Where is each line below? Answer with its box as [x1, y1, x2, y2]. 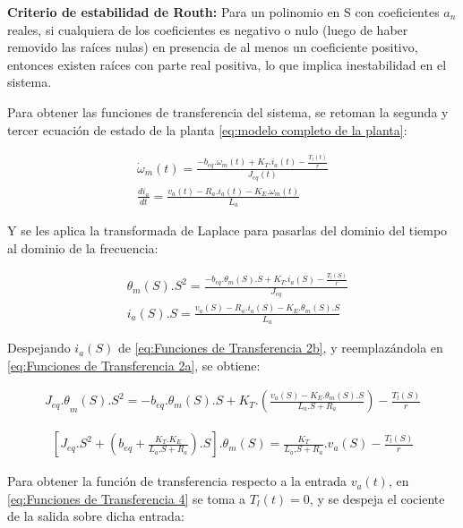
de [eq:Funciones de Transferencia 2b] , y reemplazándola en [117, 338, 443, 357]
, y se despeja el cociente [309, 489, 445, 507]
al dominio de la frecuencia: [7, 238, 159, 257]
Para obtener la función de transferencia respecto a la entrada [7, 472, 347, 490]
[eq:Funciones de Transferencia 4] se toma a [7, 489, 246, 507]
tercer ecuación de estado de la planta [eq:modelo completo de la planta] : [7, 120, 407, 139]
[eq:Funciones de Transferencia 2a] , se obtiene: [7, 355, 261, 374]
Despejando [7, 338, 71, 357]
